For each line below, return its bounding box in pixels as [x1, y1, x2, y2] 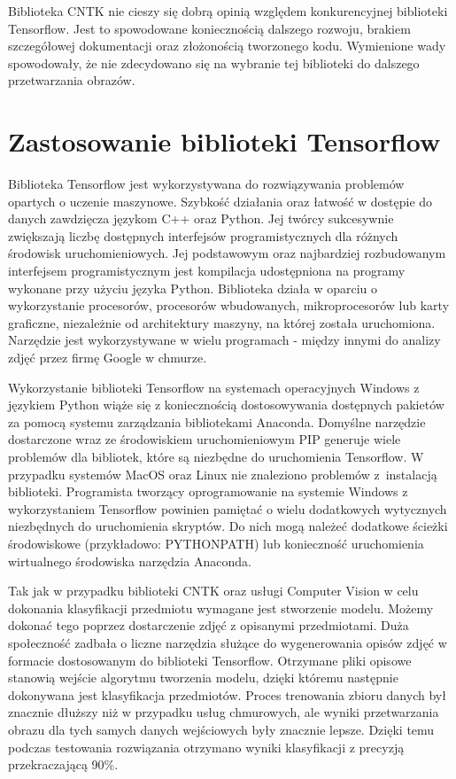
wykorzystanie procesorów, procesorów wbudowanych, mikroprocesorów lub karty [8, 296, 450, 315]
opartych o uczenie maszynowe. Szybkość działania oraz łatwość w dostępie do [8, 191, 433, 210]
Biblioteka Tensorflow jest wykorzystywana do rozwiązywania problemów [8, 175, 405, 193]
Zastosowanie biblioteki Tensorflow [8, 123, 441, 160]
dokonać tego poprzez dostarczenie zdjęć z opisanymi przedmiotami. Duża [8, 616, 409, 635]
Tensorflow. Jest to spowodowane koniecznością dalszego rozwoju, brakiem [8, 19, 411, 37]
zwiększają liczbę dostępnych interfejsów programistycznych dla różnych [8, 226, 398, 245]
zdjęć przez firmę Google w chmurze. [8, 348, 207, 367]
